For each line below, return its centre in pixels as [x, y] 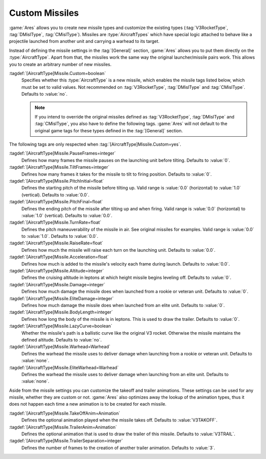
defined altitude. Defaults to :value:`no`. [62, 340]
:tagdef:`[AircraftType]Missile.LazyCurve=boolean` [61, 326]
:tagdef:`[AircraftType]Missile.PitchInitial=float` [57, 181]
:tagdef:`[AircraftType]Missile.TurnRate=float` [55, 223]
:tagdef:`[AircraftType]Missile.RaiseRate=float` [56, 243]
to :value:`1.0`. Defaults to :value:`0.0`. [60, 236]
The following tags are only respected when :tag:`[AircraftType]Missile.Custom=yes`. [95, 144]
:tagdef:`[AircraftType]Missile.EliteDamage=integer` [62, 298]
